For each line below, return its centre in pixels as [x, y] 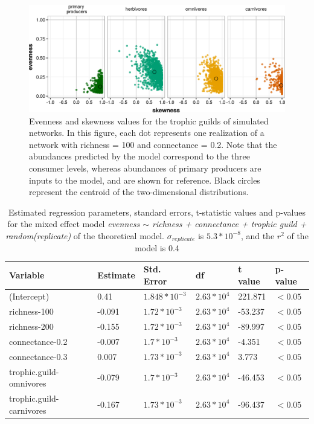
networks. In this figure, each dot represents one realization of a [147, 133]
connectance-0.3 [38, 356]
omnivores [28, 383]
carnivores [28, 410]
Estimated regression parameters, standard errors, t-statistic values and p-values [157, 212]
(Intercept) [29, 296]
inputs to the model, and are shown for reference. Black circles [145, 180]
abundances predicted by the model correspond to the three [139, 156]
